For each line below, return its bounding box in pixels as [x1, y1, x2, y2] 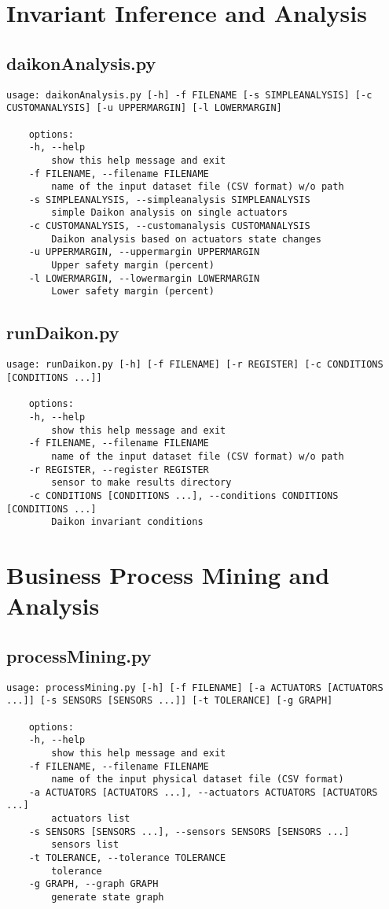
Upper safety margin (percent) [51, 260, 215, 272]
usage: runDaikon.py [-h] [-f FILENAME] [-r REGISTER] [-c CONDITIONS [6, 359, 383, 371]
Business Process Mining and [6, 559, 330, 590]
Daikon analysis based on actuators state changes [51, 233, 321, 245]
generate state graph [51, 892, 164, 903]
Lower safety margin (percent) [51, 286, 215, 297]
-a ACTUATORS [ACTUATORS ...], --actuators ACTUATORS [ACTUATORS [28, 786, 378, 798]
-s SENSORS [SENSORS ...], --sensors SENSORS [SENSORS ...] [28, 826, 350, 837]
